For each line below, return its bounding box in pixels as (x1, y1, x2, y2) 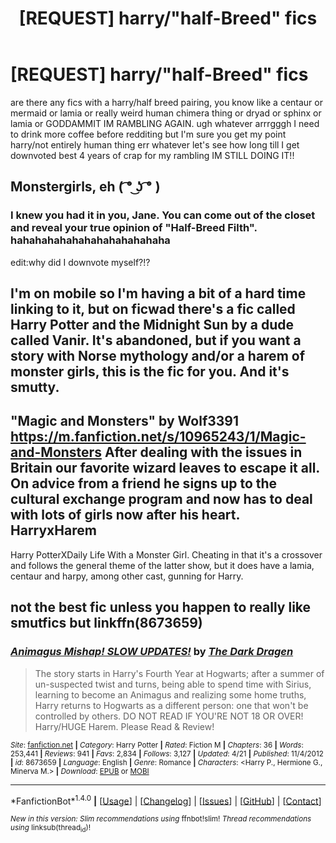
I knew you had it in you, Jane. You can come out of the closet (10, 208, 316, 222)
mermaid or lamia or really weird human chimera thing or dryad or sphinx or (10, 107, 322, 119)
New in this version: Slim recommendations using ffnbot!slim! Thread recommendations (10, 814, 312, 824)
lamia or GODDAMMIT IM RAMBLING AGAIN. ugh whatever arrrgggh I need (10, 117, 320, 129)
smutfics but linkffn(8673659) (10, 615, 203, 632)
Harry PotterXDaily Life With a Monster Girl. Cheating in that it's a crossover (10, 548, 323, 561)
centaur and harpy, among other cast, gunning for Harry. (10, 570, 244, 582)
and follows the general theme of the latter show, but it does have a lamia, (10, 559, 315, 571)
